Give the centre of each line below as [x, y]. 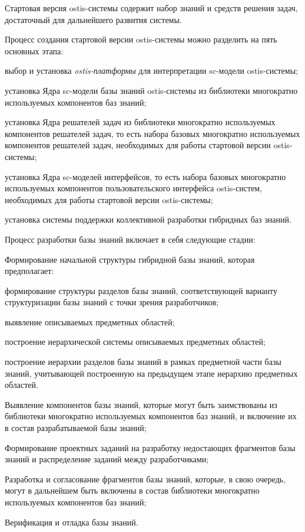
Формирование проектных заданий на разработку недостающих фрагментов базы [150, 447]
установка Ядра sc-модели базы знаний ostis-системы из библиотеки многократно [151, 90]
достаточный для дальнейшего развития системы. [93, 19]
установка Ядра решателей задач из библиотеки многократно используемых [140, 122]
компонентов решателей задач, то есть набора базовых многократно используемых [152, 133]
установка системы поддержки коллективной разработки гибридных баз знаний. [148, 219]
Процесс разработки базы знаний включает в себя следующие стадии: [130, 239]
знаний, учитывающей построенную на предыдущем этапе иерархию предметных [151, 373]
